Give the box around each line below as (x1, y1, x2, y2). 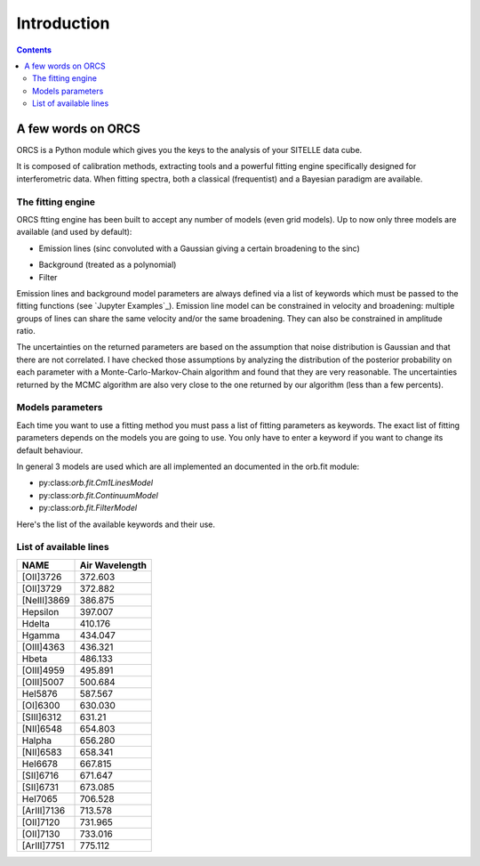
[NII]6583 (21, 746, 62, 758)
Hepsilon (21, 605, 60, 618)
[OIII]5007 (21, 676, 64, 688)
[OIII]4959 (21, 664, 66, 676)
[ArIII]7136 (21, 804, 66, 816)
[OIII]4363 (21, 641, 66, 653)
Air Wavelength (79, 559, 147, 571)
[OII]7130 (21, 828, 60, 840)
